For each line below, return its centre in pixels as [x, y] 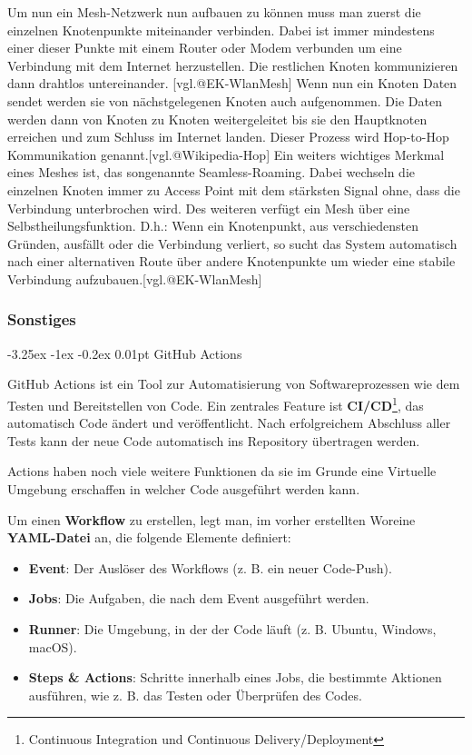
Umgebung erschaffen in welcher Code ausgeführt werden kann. [184, 488]
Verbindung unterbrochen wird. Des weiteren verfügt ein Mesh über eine [209, 208]
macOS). [53, 646]
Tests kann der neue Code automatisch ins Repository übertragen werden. [214, 440]
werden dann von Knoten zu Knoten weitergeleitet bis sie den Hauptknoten [217, 119]
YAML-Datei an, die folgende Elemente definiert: [149, 537]
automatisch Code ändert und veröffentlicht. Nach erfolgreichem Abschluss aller [229, 423]
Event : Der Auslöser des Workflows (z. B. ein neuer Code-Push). [210, 567]
